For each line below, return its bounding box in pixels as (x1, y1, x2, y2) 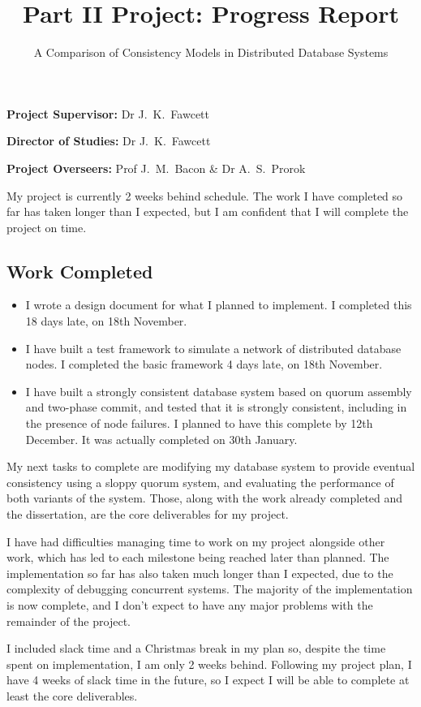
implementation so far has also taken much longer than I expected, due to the (6, 564, 393, 581)
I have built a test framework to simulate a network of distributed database (25, 339, 402, 356)
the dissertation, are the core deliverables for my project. (6, 506, 289, 523)
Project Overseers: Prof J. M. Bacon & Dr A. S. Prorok (6, 159, 306, 176)
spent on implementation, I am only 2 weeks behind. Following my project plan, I (6, 655, 412, 672)
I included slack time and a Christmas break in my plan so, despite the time (6, 640, 386, 657)
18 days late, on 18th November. (25, 313, 187, 330)
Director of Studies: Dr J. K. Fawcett (6, 132, 211, 149)
